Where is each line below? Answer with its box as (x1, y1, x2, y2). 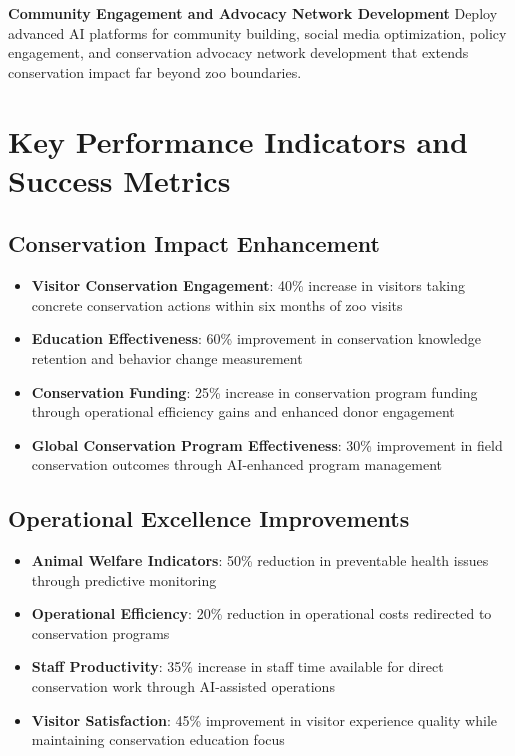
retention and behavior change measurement (31, 347, 303, 368)
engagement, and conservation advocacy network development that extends (8, 42, 469, 63)
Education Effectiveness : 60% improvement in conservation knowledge (31, 328, 481, 349)
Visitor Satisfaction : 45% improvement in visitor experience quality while (31, 709, 497, 730)
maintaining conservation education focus (31, 729, 285, 750)
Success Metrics (8, 159, 231, 200)
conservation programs (31, 622, 170, 643)
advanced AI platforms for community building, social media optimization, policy (8, 22, 507, 43)
